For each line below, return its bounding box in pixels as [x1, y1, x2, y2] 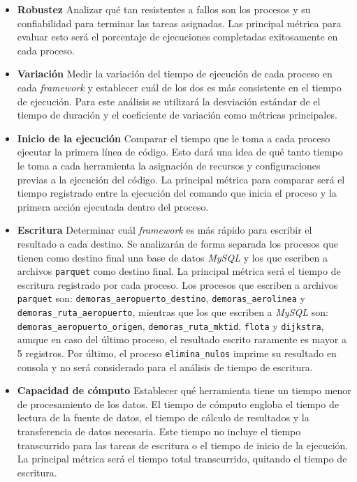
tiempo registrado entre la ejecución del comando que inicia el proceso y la [17, 186, 337, 200]
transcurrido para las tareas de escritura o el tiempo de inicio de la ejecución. [17, 437, 349, 452]
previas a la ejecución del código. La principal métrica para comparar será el [17, 172, 345, 186]
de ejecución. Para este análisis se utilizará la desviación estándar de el [17, 93, 321, 108]
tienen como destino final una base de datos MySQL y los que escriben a [17, 250, 328, 264]
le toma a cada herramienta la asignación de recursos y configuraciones [17, 158, 321, 172]
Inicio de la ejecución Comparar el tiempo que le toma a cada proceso [17, 130, 330, 145]
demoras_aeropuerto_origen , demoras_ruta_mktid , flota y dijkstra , [17, 318, 324, 333]
